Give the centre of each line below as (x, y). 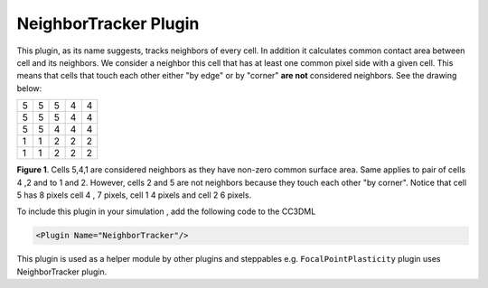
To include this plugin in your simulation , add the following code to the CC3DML (166, 211)
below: (29, 88)
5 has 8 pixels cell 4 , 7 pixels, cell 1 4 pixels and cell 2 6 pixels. (134, 195)
